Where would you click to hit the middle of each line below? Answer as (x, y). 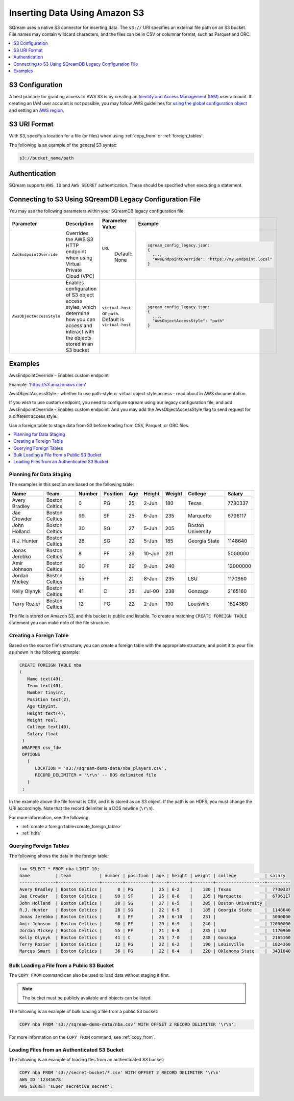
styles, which (81, 307)
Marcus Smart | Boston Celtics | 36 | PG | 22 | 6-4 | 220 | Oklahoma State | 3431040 (155, 951)
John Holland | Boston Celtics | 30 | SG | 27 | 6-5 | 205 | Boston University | (143, 903)
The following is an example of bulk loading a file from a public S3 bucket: (84, 1012)
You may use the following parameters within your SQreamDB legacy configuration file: (97, 211)
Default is (113, 319)
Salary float (43, 734)
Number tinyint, (47, 693)
